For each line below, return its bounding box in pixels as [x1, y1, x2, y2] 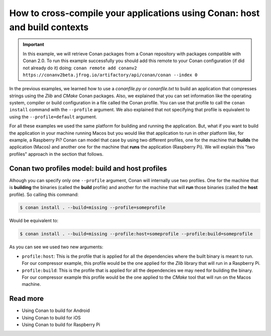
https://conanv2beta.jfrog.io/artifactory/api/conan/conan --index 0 [23, 72, 198, 78]
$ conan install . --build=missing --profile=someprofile [20, 205, 166, 211]
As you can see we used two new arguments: [9, 244, 103, 250]
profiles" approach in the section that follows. [9, 151, 104, 157]
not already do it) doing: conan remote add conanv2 [23, 65, 138, 71]
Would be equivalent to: [9, 218, 59, 224]
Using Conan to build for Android [22, 307, 90, 313]
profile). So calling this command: [9, 191, 79, 198]
